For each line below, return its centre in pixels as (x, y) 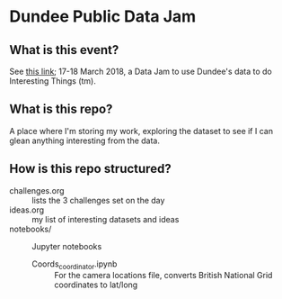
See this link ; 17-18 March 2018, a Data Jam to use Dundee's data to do (141, 71)
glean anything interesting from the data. (84, 140)
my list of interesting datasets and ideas (106, 219)
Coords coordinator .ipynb (75, 265)
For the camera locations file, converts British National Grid (163, 276)
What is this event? (64, 50)
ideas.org (27, 210)
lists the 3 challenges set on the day (98, 200)
